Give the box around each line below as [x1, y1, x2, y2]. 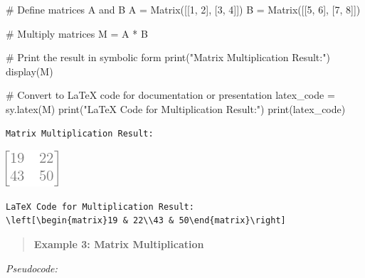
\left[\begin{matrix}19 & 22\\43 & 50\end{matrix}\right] [6, 215, 286, 226]
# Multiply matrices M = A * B [6, 26, 148, 41]
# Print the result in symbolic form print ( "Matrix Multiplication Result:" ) [6, 50, 330, 65]
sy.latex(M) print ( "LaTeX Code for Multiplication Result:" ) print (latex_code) [6, 101, 346, 116]
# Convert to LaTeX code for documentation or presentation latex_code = [6, 87, 335, 102]
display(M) [6, 63, 53, 78]
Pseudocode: [6, 260, 58, 275]
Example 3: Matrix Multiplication [33, 236, 204, 251]
